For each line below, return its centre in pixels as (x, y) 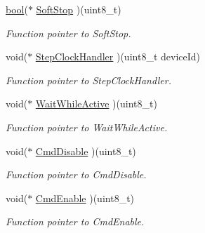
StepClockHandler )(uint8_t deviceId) (118, 56)
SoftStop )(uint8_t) (79, 9)
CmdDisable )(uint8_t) (86, 151)
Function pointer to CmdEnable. (75, 221)
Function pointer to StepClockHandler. (89, 80)
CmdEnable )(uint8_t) (85, 198)
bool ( (17, 9)
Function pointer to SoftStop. (68, 33)
